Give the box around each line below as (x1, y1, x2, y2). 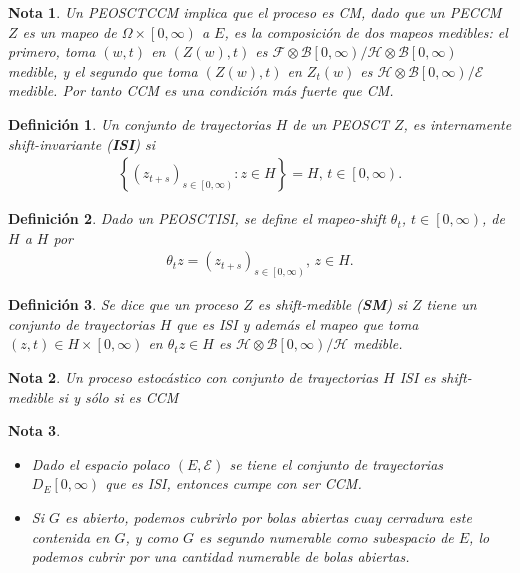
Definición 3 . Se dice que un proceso (8, 294, 239, 315)
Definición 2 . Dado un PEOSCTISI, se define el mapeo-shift (8, 208, 386, 229)
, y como (125, 526, 179, 547)
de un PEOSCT (292, 113, 389, 134)
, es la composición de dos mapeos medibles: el (224, 21, 508, 42)
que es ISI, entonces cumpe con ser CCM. (105, 473, 362, 494)
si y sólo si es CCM (58, 386, 179, 407)
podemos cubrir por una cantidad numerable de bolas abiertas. (31, 546, 410, 567)
